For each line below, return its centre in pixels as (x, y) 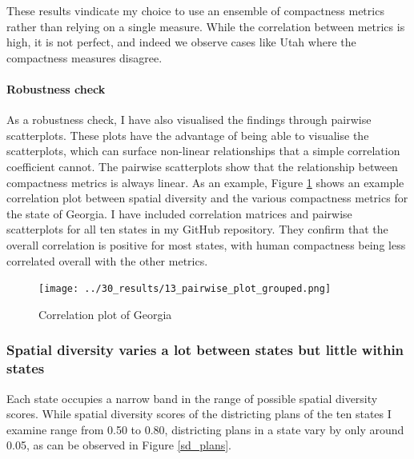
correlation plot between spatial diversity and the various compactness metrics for (207, 198)
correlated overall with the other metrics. (107, 260)
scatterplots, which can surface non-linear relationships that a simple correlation (203, 151)
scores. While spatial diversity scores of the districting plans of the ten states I (199, 414)
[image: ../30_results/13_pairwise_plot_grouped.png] (185, 289)
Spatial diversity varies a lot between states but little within (205, 350)
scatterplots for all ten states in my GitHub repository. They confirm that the (197, 229)
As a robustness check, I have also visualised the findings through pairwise (189, 120)
